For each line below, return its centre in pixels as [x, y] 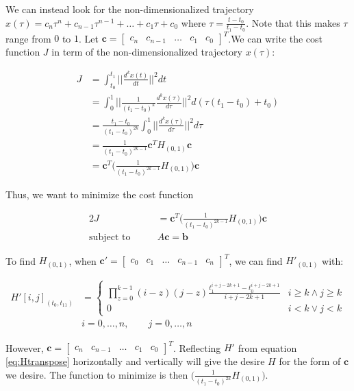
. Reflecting [197, 347]
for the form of [310, 361]
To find [21, 260]
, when [83, 260]
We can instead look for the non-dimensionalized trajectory [130, 9]
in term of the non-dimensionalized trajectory [147, 52]
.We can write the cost [276, 38]
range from [28, 38]
